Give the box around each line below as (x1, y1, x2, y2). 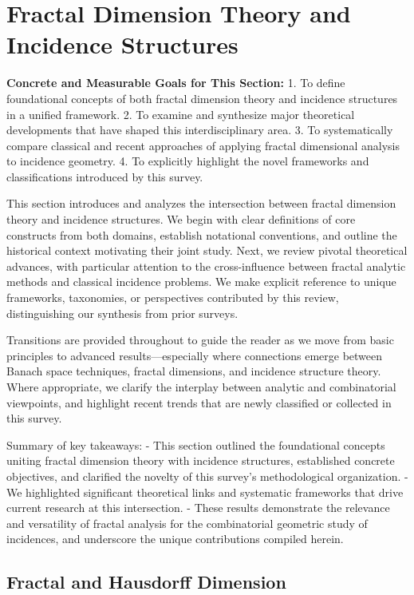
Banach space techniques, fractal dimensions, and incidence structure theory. (6, 363, 381, 379)
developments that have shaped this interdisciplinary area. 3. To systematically (6, 121, 393, 138)
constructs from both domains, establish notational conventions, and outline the (6, 226, 397, 243)
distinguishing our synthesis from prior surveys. (6, 304, 239, 321)
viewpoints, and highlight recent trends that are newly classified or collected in (6, 394, 392, 411)
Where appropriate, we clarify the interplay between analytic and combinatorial (6, 379, 396, 395)
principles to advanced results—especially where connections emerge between (6, 347, 383, 363)
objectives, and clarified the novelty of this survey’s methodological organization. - (6, 467, 408, 484)
